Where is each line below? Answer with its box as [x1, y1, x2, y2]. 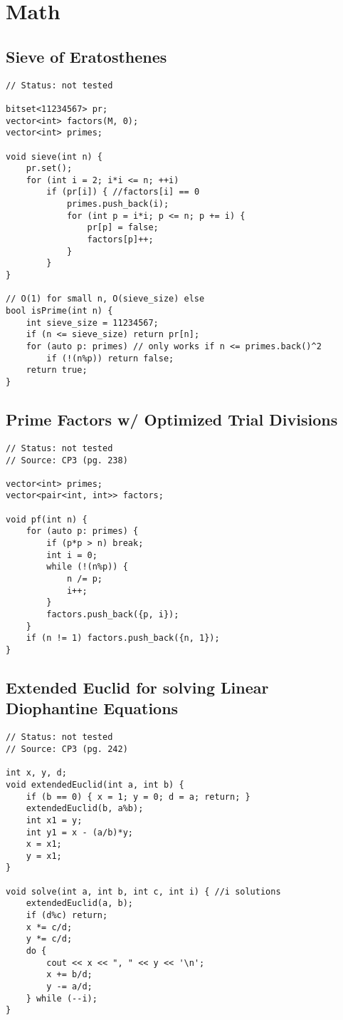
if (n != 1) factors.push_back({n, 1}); [26, 633, 220, 644]
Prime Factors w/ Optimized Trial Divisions [6, 408, 338, 431]
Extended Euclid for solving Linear [6, 676, 269, 699]
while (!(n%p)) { [46, 562, 128, 572]
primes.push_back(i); [66, 199, 169, 210]
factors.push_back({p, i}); [46, 609, 179, 620]
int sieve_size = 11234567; [26, 317, 159, 328]
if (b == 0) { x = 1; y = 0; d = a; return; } [26, 791, 250, 802]
